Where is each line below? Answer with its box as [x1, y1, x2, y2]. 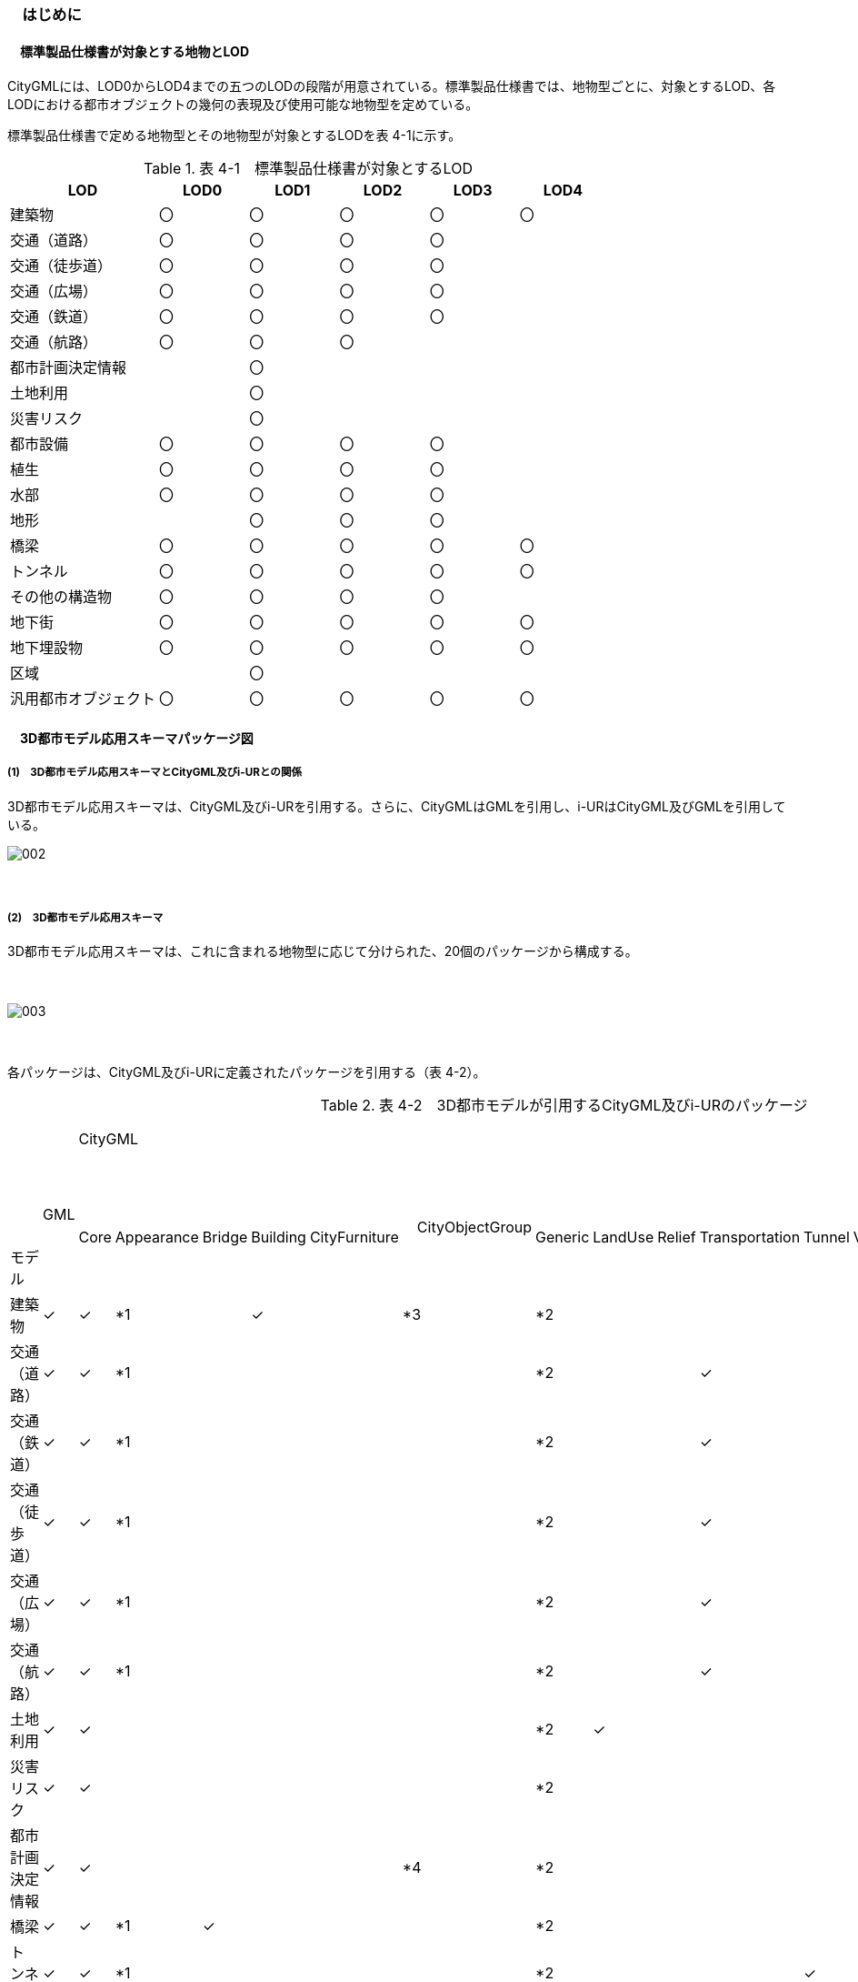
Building [251, 1227, 306, 1246]
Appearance [115, 1227, 199, 1246]
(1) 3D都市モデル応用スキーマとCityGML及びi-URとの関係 [7, 766, 303, 780]
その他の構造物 [10, 588, 113, 607]
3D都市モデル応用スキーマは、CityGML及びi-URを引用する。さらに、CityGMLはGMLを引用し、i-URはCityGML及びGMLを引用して [7, 798, 786, 814]
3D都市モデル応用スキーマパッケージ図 [19, 729, 254, 746]
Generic [535, 1227, 590, 1246]
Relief [657, 1227, 696, 1246]
